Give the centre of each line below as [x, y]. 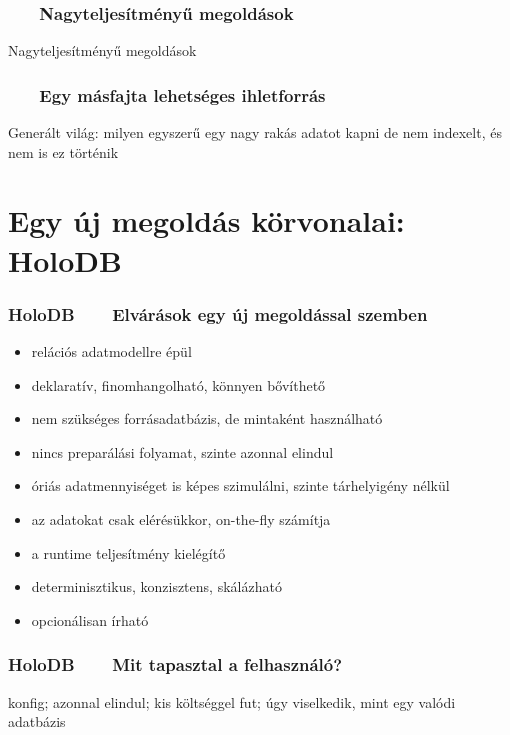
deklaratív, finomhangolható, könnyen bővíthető [178, 384]
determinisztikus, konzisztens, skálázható [156, 586]
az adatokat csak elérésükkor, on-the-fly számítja [181, 518]
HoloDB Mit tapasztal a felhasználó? [175, 664]
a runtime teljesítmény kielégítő [128, 552]
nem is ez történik [63, 151]
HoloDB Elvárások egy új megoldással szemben [218, 313]
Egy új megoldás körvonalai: [206, 220]
